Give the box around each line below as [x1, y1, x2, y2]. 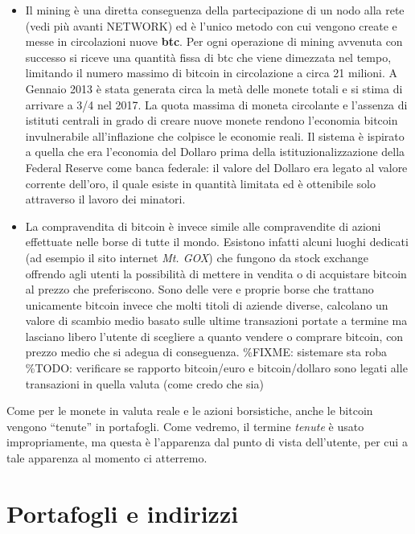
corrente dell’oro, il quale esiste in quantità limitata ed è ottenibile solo [25, 175, 376, 191]
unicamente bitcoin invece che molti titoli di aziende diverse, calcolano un [25, 296, 388, 313]
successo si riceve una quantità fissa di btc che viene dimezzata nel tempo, [25, 48, 392, 65]
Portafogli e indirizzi [6, 496, 239, 529]
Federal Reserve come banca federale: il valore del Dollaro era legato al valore [25, 158, 408, 175]
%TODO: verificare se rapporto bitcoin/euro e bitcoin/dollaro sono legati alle [25, 359, 408, 376]
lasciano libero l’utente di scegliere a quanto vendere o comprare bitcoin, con [25, 327, 404, 344]
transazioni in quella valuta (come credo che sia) [25, 375, 264, 392]
